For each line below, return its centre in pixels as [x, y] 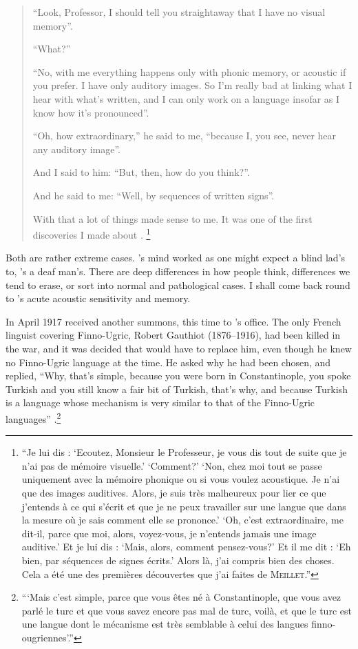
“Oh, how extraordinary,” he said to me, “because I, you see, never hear [185, 136]
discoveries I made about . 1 [92, 233]
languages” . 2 [33, 417]
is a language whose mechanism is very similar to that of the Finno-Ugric [160, 402]
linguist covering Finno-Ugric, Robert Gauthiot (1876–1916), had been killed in [173, 335]
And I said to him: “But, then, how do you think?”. [141, 172]
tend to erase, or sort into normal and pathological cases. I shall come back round [178, 284]
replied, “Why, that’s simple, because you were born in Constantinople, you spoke [178, 376]
